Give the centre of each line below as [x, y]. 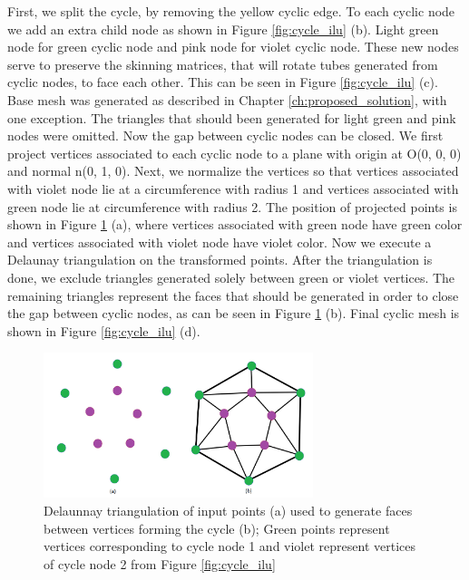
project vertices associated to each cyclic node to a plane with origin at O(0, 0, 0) [234, 153]
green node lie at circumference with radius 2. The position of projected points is [232, 206]
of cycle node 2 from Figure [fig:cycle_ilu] [160, 563]
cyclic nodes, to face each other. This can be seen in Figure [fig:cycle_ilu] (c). [223, 82]
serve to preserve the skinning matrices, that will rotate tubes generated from [223, 64]
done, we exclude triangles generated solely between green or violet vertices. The [231, 277]
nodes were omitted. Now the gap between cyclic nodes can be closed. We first [225, 135]
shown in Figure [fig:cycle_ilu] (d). [104, 330]
